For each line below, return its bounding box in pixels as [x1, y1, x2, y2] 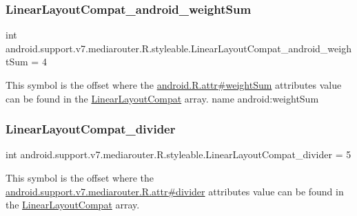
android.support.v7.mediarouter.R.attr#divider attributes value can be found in [6, 184, 344, 198]
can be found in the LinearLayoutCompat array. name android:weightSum [6, 91, 319, 105]
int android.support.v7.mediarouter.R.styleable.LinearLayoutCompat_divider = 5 [6, 147, 351, 162]
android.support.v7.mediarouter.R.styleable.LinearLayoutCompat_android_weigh [6, 41, 351, 55]
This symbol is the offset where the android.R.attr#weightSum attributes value [6, 78, 342, 91]
